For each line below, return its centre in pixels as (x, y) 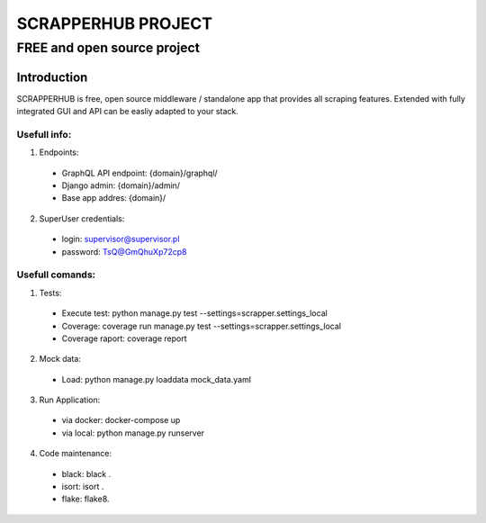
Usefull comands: (56, 275)
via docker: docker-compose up (121, 420)
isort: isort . (83, 487)
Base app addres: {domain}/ (114, 198)
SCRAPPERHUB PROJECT (115, 23)
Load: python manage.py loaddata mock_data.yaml (157, 379)
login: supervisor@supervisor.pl (121, 239)
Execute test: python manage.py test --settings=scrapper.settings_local (194, 313)
